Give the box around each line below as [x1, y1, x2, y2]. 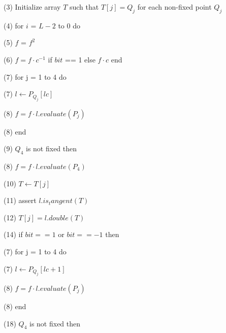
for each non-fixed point [137, 2, 212, 12]
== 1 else [64, 54, 95, 64]
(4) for [4, 20, 24, 30]
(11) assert [4, 195, 37, 206]
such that [69, 2, 99, 12]
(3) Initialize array [4, 2, 61, 12]
